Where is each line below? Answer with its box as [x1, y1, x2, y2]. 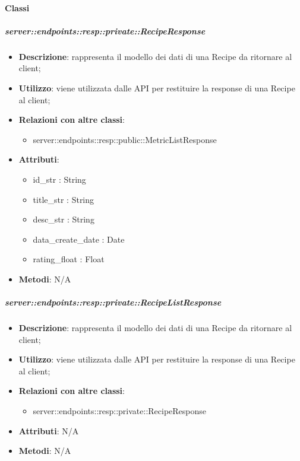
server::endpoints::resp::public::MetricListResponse [33, 133, 217, 145]
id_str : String [33, 173, 86, 185]
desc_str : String [33, 213, 94, 225]
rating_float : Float [33, 253, 105, 265]
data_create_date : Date [33, 233, 125, 245]
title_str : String [33, 193, 94, 205]
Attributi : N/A [18, 424, 79, 437]
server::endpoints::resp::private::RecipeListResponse [5, 296, 222, 309]
